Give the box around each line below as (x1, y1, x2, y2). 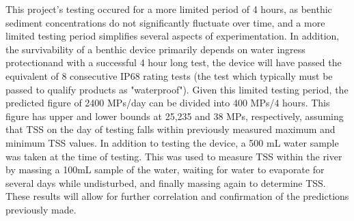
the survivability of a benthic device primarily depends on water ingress (5, 42, 305, 56)
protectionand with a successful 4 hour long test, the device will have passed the (5, 55, 342, 70)
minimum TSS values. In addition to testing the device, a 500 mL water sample (5, 135, 339, 149)
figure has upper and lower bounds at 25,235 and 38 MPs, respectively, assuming (5, 108, 344, 123)
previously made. (5, 202, 77, 216)
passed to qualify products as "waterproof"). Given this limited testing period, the (5, 82, 349, 96)
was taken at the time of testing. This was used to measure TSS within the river (5, 149, 342, 163)
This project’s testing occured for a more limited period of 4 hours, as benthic (5, 2, 332, 16)
